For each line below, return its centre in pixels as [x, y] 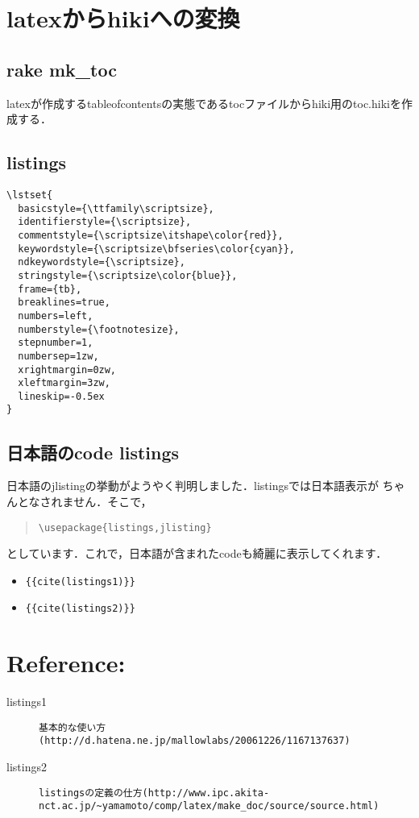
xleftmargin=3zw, [64, 383]
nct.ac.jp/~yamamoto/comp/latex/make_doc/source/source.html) [209, 806]
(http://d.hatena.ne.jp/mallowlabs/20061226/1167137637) [195, 741]
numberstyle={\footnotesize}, [99, 329]
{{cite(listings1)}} [80, 581]
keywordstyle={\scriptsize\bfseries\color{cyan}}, [156, 249]
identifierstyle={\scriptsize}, [105, 222]
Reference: [66, 663]
